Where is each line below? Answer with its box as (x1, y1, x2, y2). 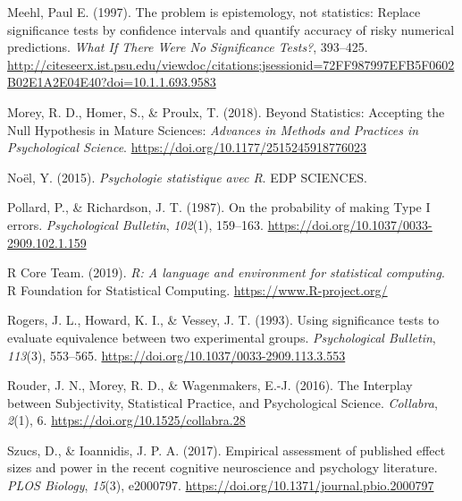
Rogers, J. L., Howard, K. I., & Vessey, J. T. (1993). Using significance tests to (7, 310, 440, 329)
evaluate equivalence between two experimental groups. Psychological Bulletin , (7, 327, 436, 346)
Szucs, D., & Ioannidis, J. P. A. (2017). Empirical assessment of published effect (7, 440, 446, 459)
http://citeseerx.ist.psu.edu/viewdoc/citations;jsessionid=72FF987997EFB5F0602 (7, 55, 455, 73)
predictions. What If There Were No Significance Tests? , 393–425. (7, 38, 368, 56)
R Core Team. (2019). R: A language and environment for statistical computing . (7, 263, 445, 282)
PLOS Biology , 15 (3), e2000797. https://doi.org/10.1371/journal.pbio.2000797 (7, 476, 434, 495)
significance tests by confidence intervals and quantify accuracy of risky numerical (7, 20, 455, 38)
